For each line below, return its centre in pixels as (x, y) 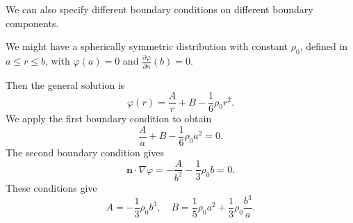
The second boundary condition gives (85, 152)
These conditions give (51, 187)
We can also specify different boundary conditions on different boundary (159, 9)
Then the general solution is (65, 84)
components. (32, 23)
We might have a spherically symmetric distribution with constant (147, 46)
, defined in (324, 46)
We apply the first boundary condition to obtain (109, 118)
